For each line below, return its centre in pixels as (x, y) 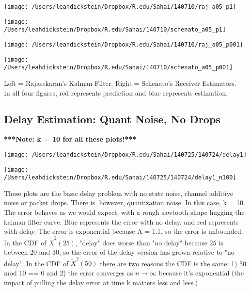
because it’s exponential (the (201, 273)
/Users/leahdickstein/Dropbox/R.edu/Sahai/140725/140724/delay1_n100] (120, 178)
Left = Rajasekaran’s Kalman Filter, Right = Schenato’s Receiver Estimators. (120, 83)
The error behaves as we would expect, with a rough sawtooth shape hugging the (124, 212)
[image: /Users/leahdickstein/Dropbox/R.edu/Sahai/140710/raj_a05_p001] (124, 44)
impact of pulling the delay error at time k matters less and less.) (101, 282)
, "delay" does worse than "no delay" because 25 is (149, 242)
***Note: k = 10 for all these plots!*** (70, 139)
